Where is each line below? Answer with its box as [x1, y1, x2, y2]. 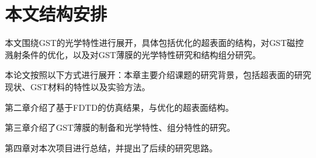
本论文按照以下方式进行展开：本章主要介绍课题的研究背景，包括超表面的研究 [5, 68, 311, 81]
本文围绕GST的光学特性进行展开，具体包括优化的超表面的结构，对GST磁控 [5, 36, 304, 49]
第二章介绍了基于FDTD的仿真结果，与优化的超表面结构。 [5, 100, 234, 113]
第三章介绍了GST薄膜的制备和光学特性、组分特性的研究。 [5, 121, 235, 134]
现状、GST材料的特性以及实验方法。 [5, 80, 150, 93]
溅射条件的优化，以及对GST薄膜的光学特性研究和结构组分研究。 [5, 48, 261, 61]
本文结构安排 [5, 1, 108, 26]
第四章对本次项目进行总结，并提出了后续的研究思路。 [5, 141, 218, 154]
